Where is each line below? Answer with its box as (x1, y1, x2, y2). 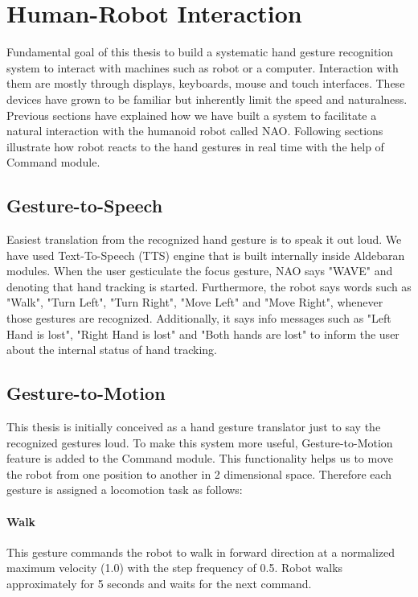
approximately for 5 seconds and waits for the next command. (6, 574, 312, 591)
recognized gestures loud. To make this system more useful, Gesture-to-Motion (6, 434, 393, 451)
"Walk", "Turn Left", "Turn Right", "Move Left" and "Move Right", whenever (6, 294, 383, 311)
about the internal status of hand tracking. (6, 341, 217, 358)
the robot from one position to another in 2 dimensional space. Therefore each (6, 465, 392, 482)
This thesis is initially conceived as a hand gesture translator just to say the (6, 418, 381, 435)
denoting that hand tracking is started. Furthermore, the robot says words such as (6, 278, 412, 294)
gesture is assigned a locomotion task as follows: (6, 481, 243, 498)
